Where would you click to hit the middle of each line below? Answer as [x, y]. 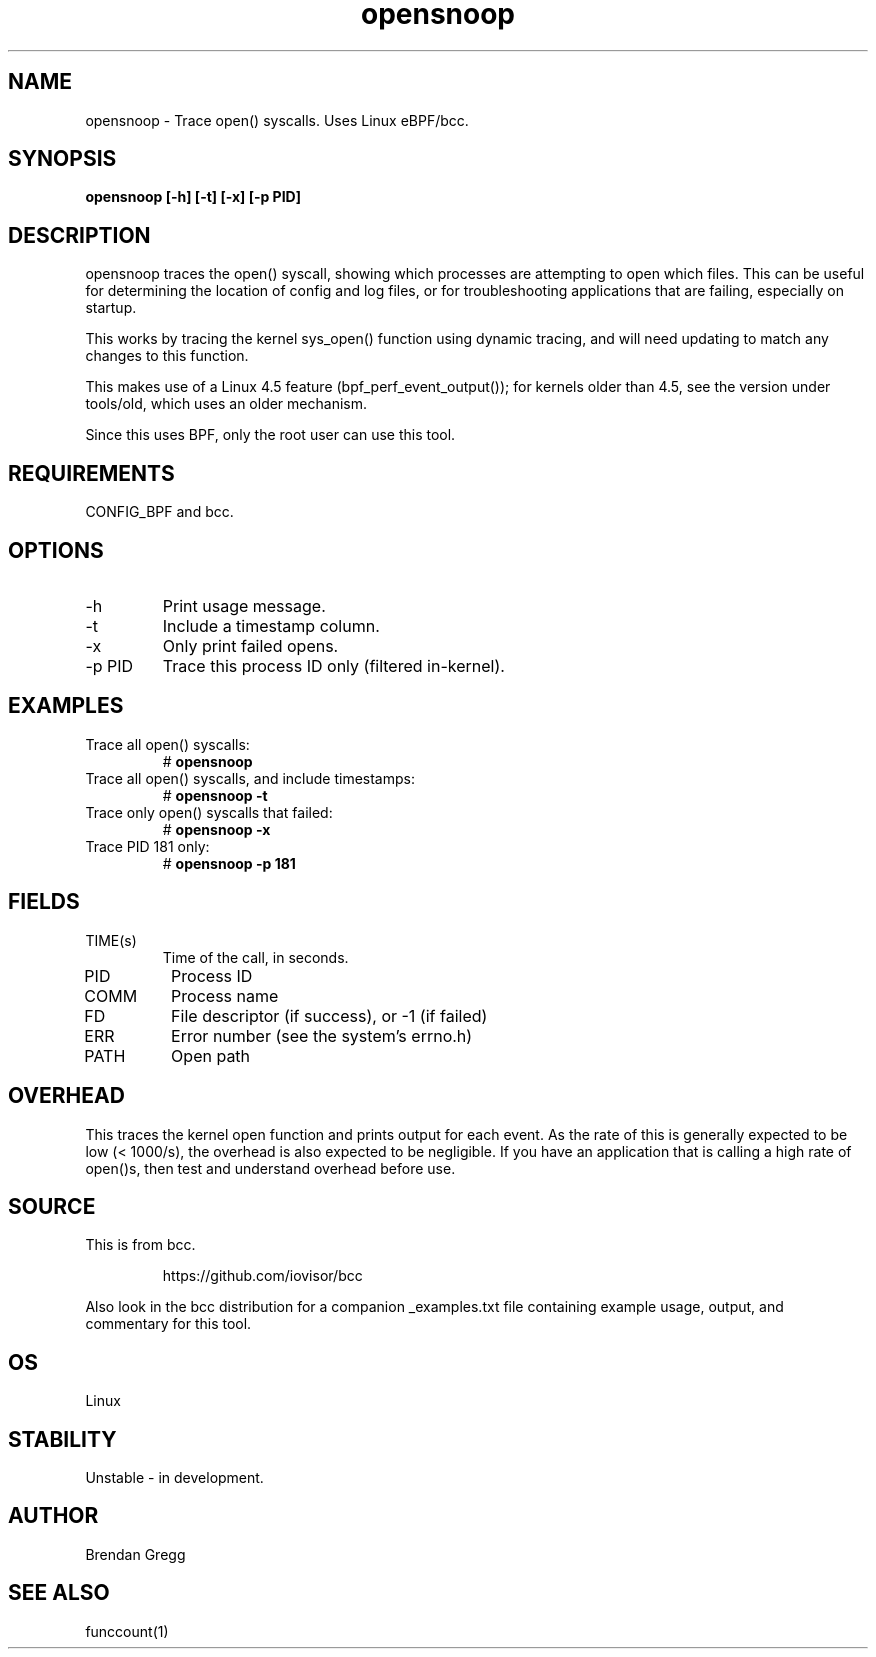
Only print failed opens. [250, 645]
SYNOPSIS [62, 159]
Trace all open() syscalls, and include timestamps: [250, 778]
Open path [211, 1055]
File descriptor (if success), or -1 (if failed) [329, 1015]
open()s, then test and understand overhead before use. [270, 1168]
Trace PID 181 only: [147, 846]
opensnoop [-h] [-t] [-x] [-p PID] [193, 197]
